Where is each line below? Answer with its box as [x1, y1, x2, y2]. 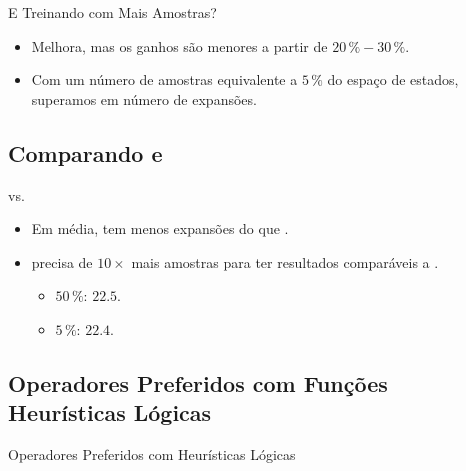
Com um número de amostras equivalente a [31, 69, 298, 90]
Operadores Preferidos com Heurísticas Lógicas [8, 444, 296, 465]
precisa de [31, 251, 93, 272]
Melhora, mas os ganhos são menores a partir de [31, 35, 328, 56]
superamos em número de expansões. [31, 88, 257, 109]
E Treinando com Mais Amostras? [8, 2, 217, 22]
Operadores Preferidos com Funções [8, 367, 388, 398]
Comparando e [8, 137, 163, 168]
